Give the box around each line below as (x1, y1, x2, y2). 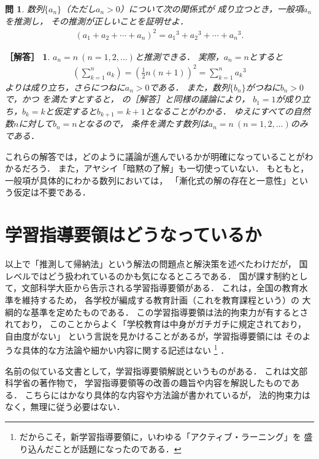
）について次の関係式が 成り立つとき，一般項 (120, 2, 303, 15)
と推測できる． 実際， (134, 50, 224, 63)
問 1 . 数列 (5, 2, 44, 15)
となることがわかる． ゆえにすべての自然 (145, 105, 311, 118)
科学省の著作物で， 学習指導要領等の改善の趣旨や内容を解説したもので (5, 376, 291, 389)
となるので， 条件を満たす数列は (77, 117, 209, 130)
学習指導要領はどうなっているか (5, 222, 262, 247)
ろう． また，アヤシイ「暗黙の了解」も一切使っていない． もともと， (30, 162, 309, 175)
